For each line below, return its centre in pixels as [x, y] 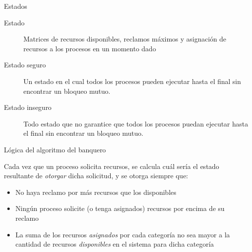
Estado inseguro [28, 107]
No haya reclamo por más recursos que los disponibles [96, 192]
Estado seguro [25, 65]
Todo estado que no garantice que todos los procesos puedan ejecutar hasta [136, 123]
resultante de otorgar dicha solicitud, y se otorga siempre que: [96, 176]
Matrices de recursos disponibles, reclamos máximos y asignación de [125, 39]
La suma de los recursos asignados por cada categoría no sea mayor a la [123, 234]
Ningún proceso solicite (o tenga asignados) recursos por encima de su [120, 208]
